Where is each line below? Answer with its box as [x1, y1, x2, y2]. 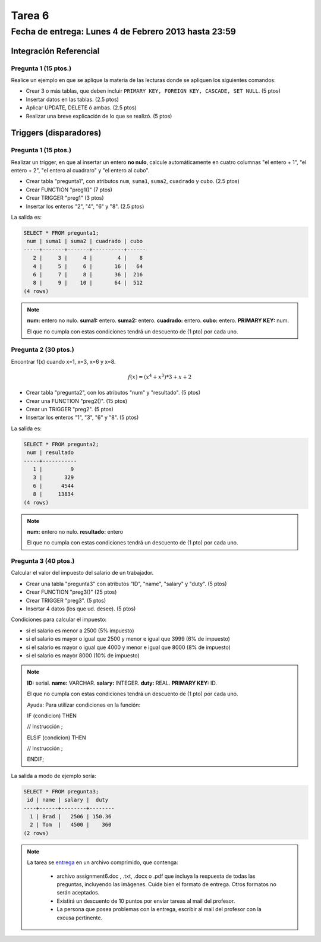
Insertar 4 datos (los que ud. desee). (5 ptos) [26, 605, 136, 612]
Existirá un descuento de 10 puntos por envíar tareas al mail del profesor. [56, 897, 235, 905]
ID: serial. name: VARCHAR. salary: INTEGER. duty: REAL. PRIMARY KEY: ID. [27, 679, 217, 686]
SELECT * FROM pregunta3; [23, 788, 99, 795]
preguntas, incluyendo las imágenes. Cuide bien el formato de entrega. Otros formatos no [56, 880, 276, 888]
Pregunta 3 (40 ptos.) [11, 557, 75, 565]
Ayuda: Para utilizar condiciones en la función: [27, 701, 141, 708]
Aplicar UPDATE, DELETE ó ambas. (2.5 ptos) [26, 104, 137, 111]
